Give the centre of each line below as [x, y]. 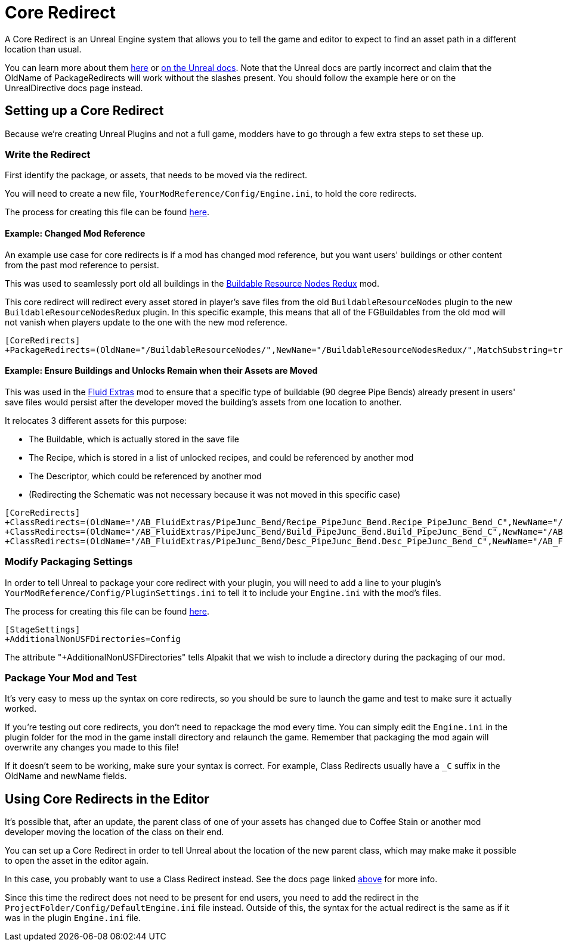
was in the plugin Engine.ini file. [73, 918]
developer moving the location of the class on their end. [115, 832]
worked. [21, 709]
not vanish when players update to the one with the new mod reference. [146, 322]
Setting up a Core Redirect [84, 111]
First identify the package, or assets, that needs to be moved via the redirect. [156, 175]
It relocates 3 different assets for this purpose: [96, 420]
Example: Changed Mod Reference [75, 233]
